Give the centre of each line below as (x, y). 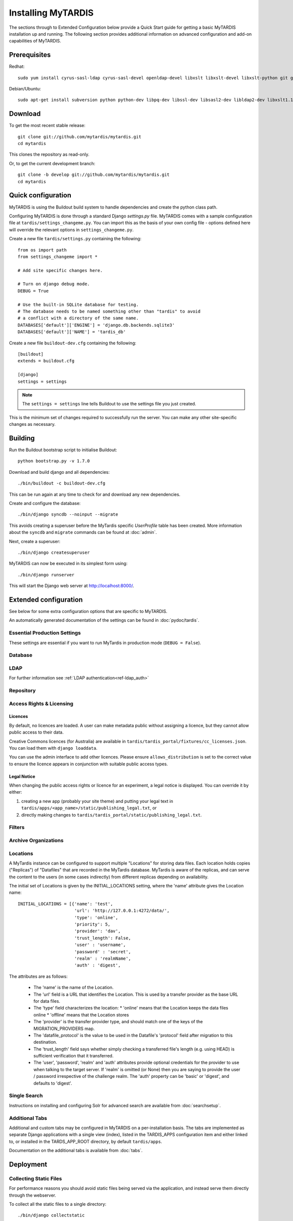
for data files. (47, 1001)
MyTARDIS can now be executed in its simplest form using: (68, 564)
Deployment (28, 1164)
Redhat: (17, 66)
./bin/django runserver (46, 575)
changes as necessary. (32, 424)
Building (22, 438)
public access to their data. (36, 732)
